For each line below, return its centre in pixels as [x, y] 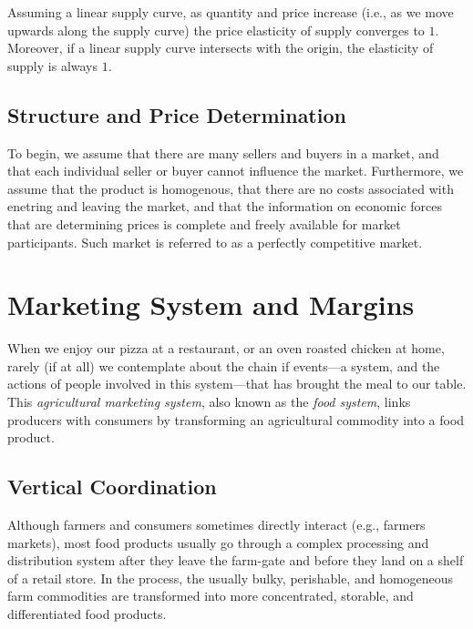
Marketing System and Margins [211, 304]
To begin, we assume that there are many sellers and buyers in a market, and [223, 152]
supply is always [53, 65]
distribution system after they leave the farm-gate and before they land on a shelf [236, 560]
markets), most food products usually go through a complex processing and [218, 542]
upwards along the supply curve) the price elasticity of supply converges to [216, 30]
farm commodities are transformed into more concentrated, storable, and [211, 596]
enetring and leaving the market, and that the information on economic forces [225, 206]
